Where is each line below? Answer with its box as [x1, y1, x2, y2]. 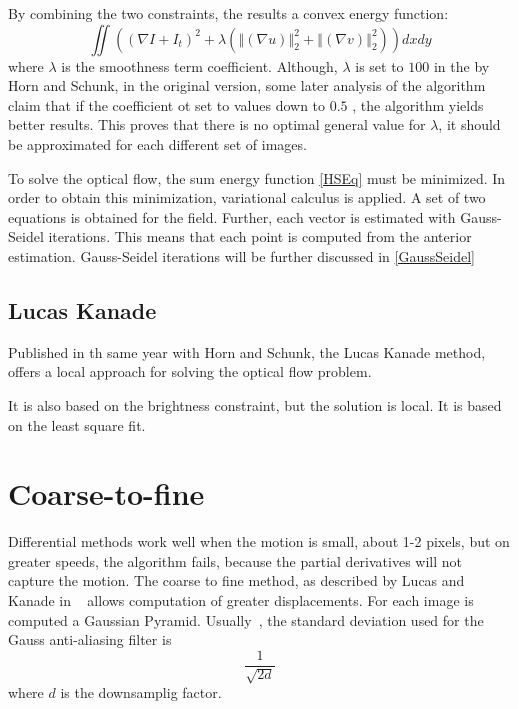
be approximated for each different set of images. [8, 133, 307, 154]
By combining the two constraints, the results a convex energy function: [8, 3, 449, 23]
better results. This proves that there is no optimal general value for [8, 114, 426, 135]
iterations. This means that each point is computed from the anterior [48, 226, 472, 247]
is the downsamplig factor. [60, 682, 222, 703]
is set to [355, 55, 404, 76]
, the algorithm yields [352, 94, 484, 115]
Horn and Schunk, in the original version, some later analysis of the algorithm [8, 75, 486, 96]
